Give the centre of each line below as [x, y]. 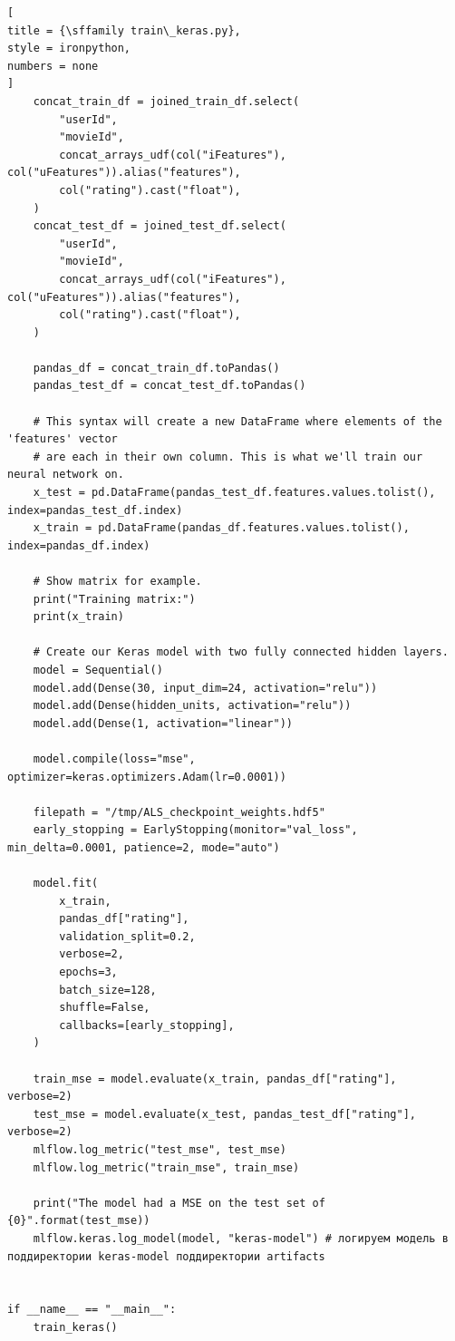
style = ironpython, [69, 49]
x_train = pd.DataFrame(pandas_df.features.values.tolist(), [221, 528]
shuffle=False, [105, 1008]
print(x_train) [78, 617]
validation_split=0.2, [127, 936]
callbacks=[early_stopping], [147, 1025]
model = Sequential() [98, 670]
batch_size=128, [108, 990]
